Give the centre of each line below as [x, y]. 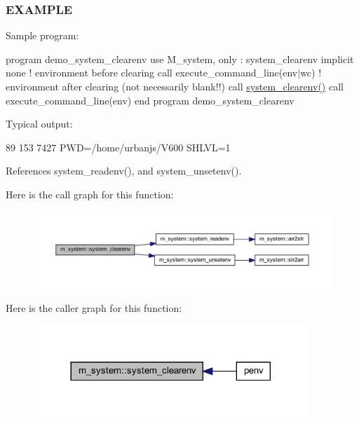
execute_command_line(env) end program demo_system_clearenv [150, 100]
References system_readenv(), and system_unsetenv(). [124, 171]
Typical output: [39, 124]
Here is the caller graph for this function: [94, 307]
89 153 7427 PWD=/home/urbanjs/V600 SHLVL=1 [118, 147]
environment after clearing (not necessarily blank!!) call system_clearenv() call [175, 86]
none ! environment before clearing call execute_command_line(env [152, 73]
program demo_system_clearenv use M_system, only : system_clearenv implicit [180, 59]
